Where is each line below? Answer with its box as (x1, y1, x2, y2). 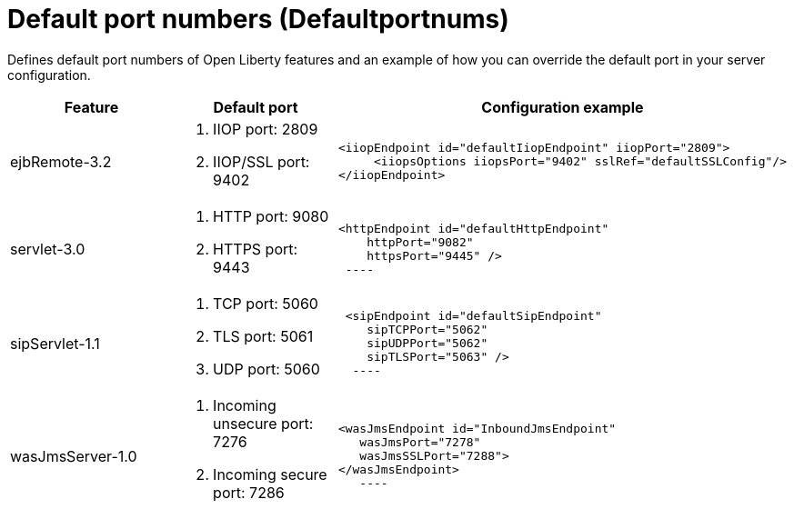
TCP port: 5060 (213, 294, 318, 313)
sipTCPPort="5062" (367, 323, 488, 337)
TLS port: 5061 (213, 326, 314, 345)
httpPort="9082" (367, 235, 474, 249)
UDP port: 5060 (213, 359, 320, 378)
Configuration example (481, 97, 644, 116)
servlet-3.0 (10, 239, 85, 258)
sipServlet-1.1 (10, 334, 100, 353)
